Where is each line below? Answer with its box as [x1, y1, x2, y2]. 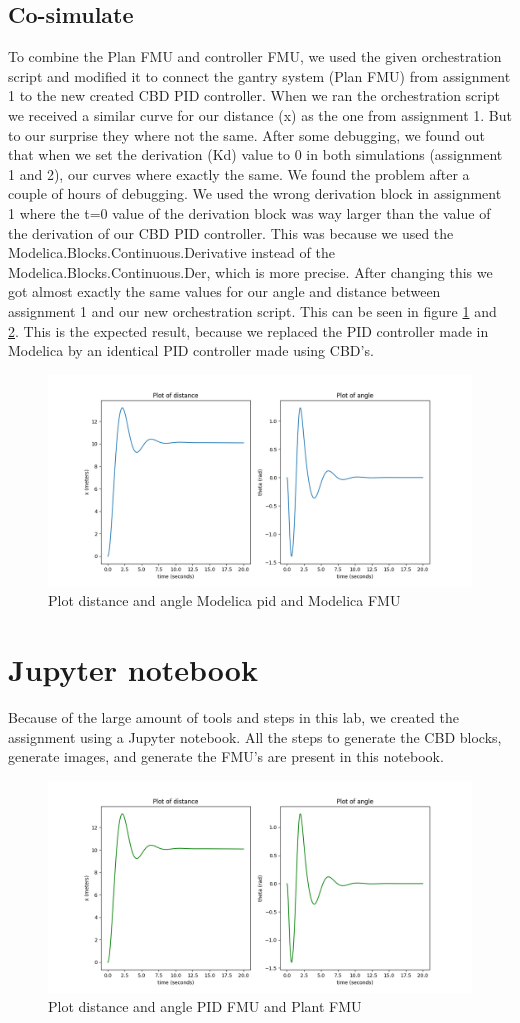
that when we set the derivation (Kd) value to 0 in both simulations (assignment [8, 144, 503, 165]
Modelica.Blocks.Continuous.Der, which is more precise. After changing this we [8, 261, 493, 282]
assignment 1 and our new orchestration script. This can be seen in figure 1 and [8, 300, 497, 321]
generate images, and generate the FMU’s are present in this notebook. [8, 746, 444, 767]
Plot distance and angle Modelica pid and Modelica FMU [48, 590, 401, 611]
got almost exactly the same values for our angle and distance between [8, 281, 441, 302]
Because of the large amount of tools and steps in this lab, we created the [8, 707, 459, 728]
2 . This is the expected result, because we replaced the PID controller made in [8, 320, 489, 341]
